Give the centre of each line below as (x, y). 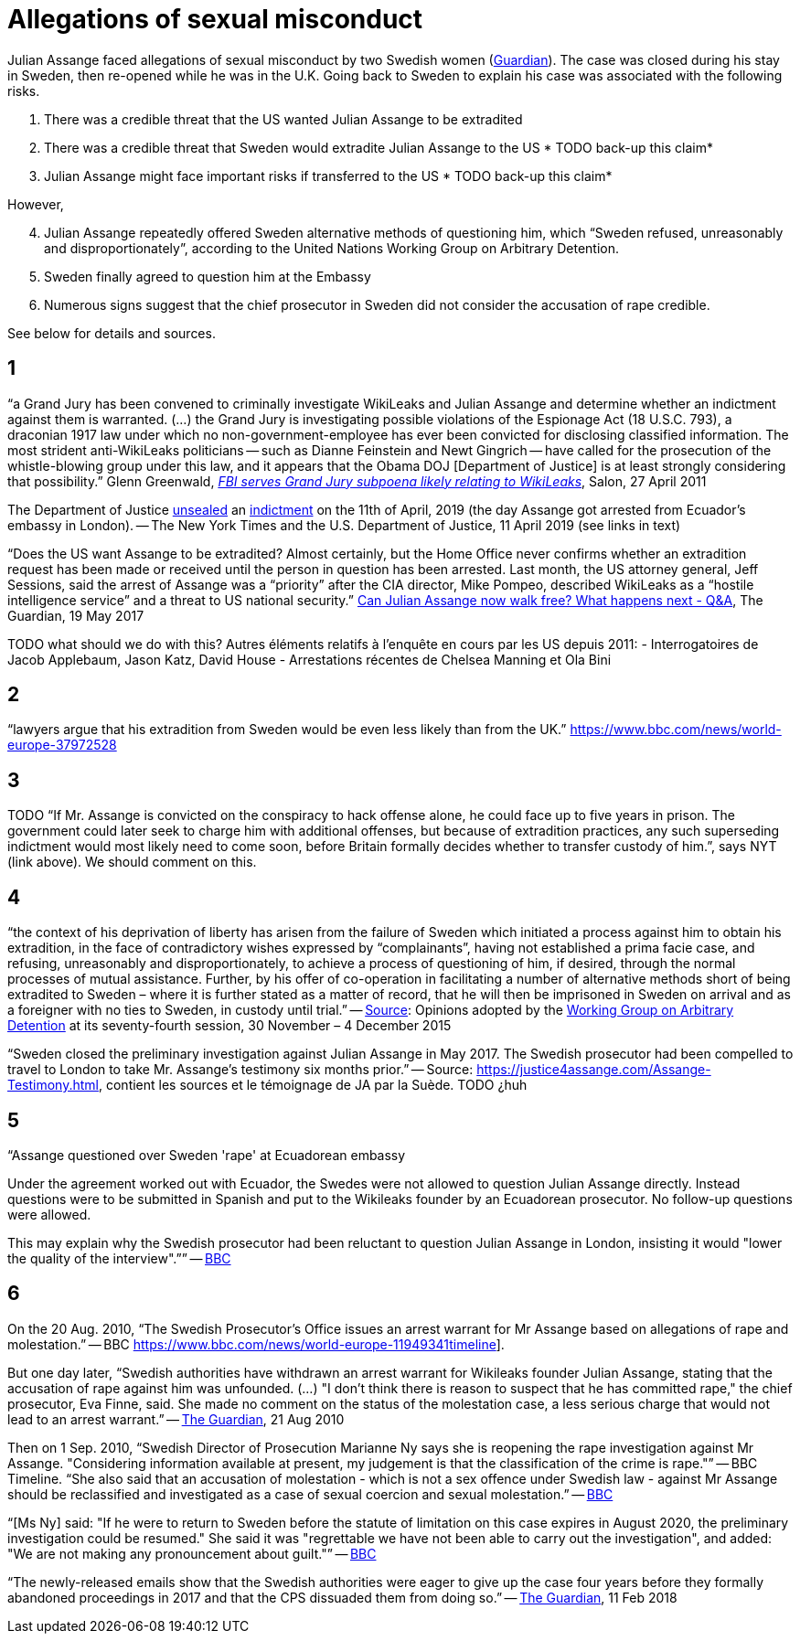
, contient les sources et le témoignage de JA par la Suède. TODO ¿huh (313, 1085)
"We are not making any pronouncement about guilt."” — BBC (192, 1553)
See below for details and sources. (112, 333)
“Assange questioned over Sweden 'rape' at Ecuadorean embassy (207, 1155)
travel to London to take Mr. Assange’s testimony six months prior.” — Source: (240, 1070)
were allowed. (49, 1214)
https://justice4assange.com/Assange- (594, 1070)
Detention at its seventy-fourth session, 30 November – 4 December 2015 (229, 1026)
